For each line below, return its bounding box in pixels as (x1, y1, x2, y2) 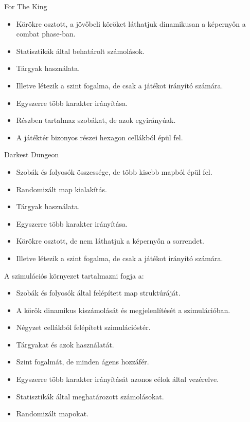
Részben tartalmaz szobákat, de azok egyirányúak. (16, 115, 176, 125)
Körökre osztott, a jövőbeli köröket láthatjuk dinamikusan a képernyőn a (16, 18, 246, 29)
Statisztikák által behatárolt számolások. (16, 45, 145, 56)
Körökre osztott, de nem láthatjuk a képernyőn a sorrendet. (16, 235, 204, 246)
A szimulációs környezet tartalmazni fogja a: (4, 270, 144, 281)
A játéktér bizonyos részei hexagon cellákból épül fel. (16, 132, 183, 142)
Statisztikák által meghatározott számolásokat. (16, 391, 164, 401)
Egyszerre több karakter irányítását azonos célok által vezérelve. (16, 374, 219, 384)
